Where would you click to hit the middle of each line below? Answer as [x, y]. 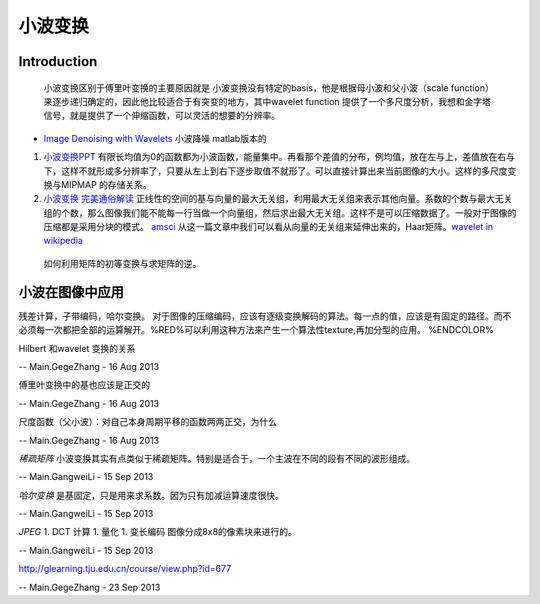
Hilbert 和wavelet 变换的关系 [77, 348]
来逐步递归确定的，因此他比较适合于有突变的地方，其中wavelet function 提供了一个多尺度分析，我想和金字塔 [267, 101]
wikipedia [63, 241]
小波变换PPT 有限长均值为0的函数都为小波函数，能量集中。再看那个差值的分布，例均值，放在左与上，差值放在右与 [279, 157]
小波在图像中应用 [71, 291]
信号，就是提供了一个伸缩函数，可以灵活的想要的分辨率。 [161, 116]
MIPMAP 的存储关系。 [106, 184]
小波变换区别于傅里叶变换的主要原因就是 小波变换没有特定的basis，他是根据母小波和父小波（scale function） [268, 87]
